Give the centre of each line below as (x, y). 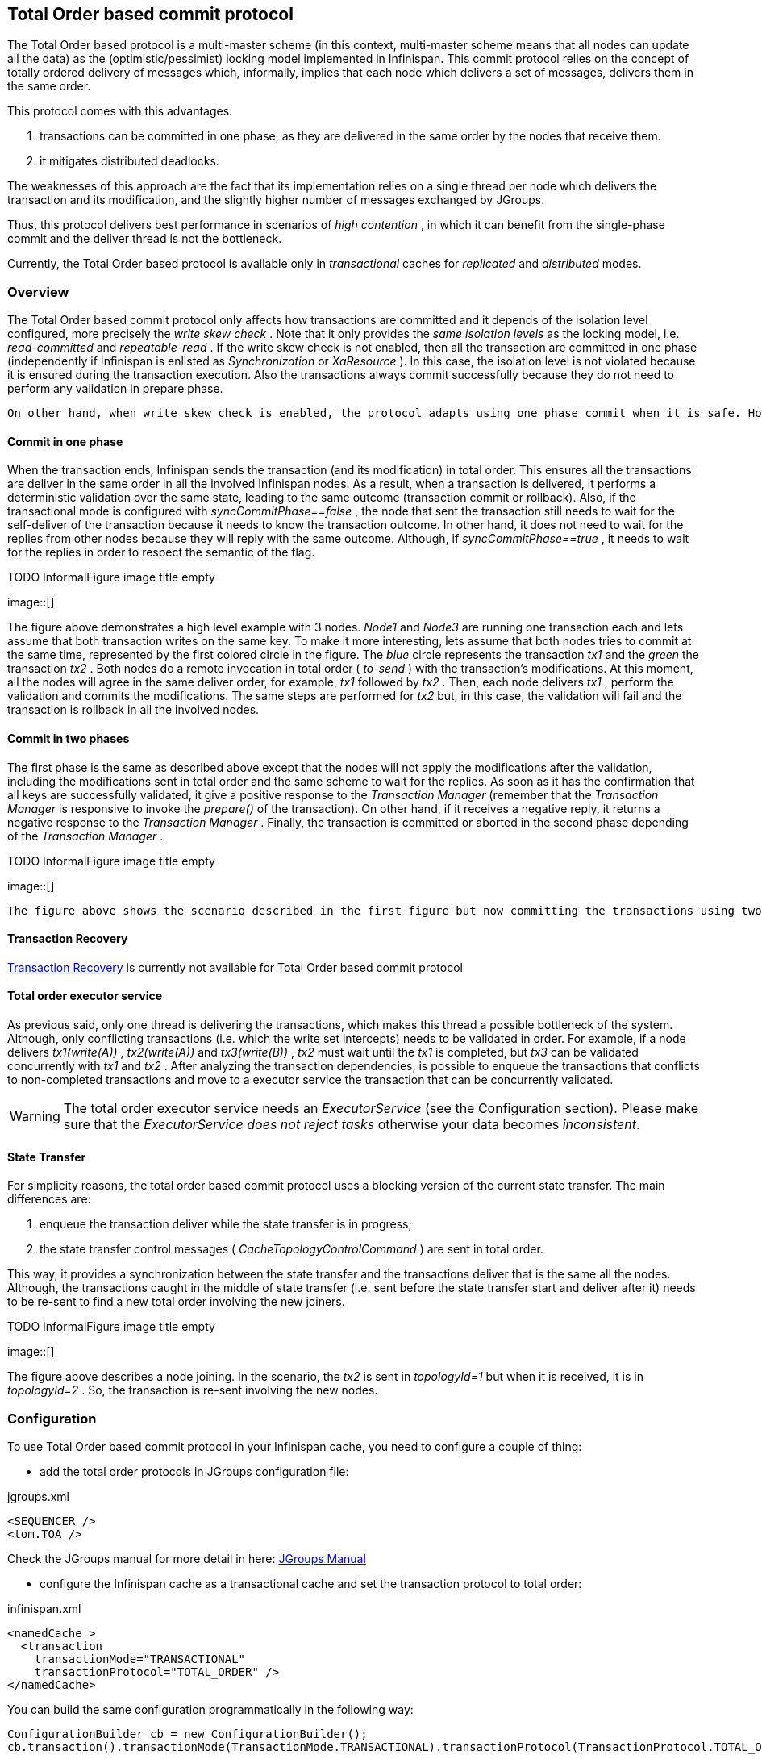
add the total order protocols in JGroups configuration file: (194, 1472)
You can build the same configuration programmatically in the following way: (210, 1710)
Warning (35, 1117)
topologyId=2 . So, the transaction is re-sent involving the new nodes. (193, 1390)
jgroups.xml (38, 1497)
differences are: (49, 1199)
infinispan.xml (44, 1609)
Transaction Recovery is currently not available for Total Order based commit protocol (235, 967)
